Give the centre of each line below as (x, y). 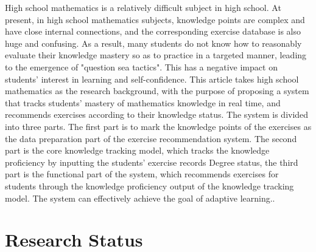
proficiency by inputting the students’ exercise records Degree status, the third (152, 162)
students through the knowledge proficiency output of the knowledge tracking (149, 186)
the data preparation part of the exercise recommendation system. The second (151, 138)
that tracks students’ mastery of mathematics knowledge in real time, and (143, 102)
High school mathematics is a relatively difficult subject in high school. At (143, 7)
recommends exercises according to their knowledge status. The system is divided (157, 114)
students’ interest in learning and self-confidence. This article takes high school (152, 79)
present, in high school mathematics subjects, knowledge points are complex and (155, 19)
